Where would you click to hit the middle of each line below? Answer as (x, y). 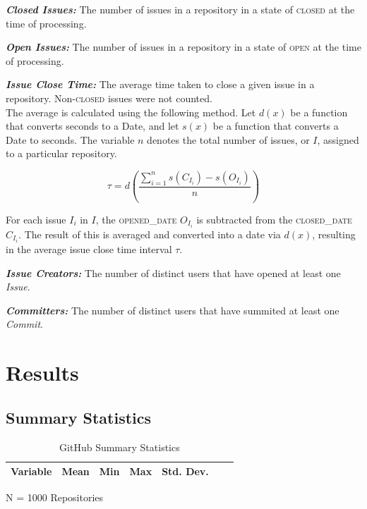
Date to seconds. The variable (70, 139)
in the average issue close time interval (89, 249)
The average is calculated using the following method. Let (131, 112)
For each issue (36, 219)
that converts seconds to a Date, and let (92, 126)
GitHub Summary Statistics (120, 447)
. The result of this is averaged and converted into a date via (150, 234)
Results (42, 373)
